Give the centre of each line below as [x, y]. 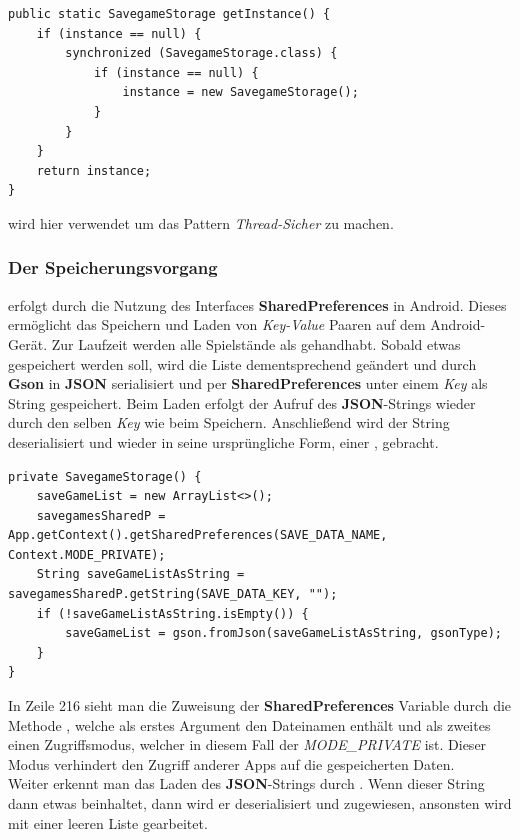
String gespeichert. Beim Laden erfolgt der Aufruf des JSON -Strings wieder [242, 402]
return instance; [94, 170]
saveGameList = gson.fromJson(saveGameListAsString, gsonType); [283, 633]
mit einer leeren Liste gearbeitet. [108, 822]
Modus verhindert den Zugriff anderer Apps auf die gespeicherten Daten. [231, 763]
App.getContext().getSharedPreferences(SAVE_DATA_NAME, [198, 535]
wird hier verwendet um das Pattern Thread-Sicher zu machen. [201, 222]
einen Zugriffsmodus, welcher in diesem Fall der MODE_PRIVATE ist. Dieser [247, 744]
